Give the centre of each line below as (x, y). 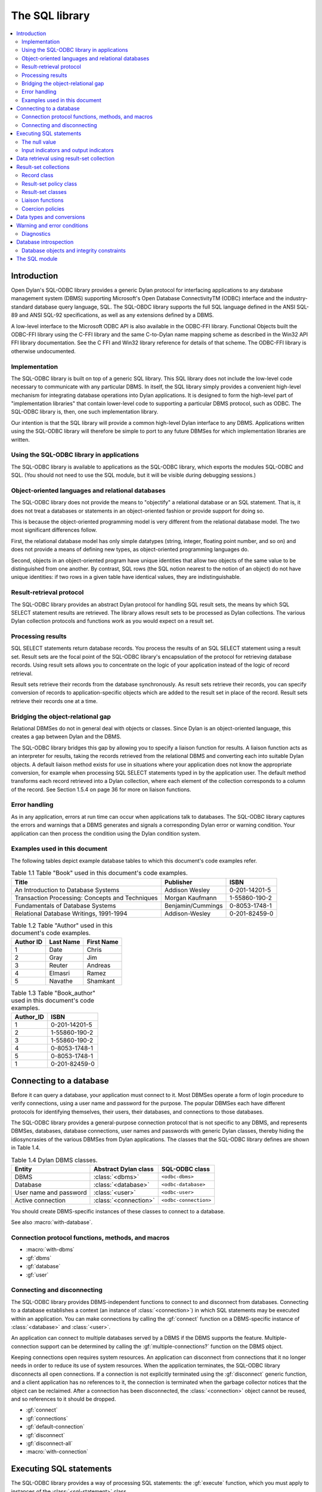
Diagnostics (36, 233)
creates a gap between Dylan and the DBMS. (66, 736)
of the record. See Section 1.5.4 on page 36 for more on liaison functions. (101, 789)
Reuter (58, 965)
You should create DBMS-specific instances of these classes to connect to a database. (118, 1211)
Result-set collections (43, 167)
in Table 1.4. (26, 1148)
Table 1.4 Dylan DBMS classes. (54, 1160)
